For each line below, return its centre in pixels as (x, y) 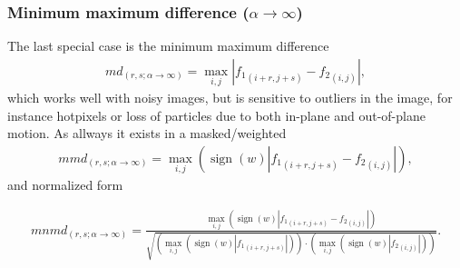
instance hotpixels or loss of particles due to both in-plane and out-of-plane (216, 115)
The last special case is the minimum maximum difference (168, 46)
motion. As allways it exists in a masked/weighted (147, 133)
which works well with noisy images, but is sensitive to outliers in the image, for (230, 98)
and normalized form (65, 185)
